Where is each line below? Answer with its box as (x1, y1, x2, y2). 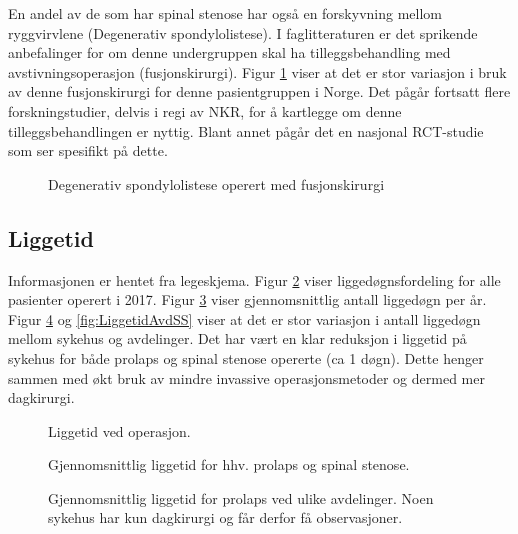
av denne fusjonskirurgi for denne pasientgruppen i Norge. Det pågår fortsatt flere (8, 81, 511, 102)
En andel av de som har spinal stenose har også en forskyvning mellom (8, 3, 442, 23)
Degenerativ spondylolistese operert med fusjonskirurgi (48, 173, 385, 194)
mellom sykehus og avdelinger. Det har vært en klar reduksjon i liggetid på (8, 328, 467, 349)
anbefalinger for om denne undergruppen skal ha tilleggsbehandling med (8, 42, 451, 63)
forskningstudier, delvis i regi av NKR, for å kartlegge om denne (8, 100, 402, 121)
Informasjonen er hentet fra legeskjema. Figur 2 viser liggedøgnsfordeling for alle (8, 269, 501, 290)
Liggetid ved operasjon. (48, 420, 191, 441)
